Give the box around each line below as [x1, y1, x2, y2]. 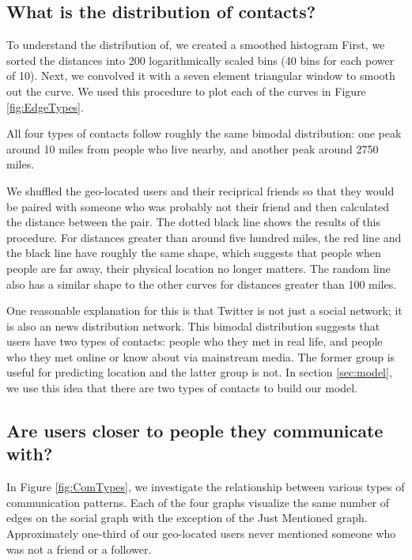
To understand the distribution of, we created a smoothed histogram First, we [6, 36, 385, 53]
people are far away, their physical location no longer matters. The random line [6, 259, 391, 276]
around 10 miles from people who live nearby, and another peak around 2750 [6, 140, 379, 157]
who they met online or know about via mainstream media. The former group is [6, 348, 395, 365]
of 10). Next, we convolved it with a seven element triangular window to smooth [6, 67, 395, 84]
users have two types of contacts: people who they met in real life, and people [6, 333, 383, 350]
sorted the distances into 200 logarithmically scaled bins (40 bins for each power [6, 51, 395, 68]
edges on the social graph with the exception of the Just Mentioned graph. [6, 509, 368, 526]
